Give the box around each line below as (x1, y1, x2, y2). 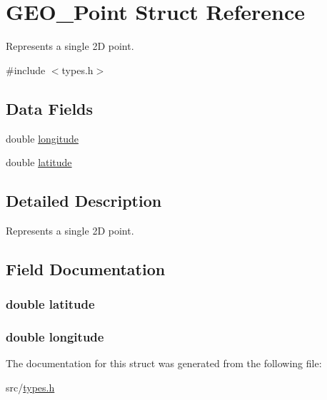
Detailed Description (6, 190, 162, 212)
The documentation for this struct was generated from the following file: (6, 356, 322, 371)
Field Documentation (6, 257, 166, 280)
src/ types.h (6, 379, 55, 394)
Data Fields (6, 97, 94, 119)
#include (6, 62, 46, 77)
